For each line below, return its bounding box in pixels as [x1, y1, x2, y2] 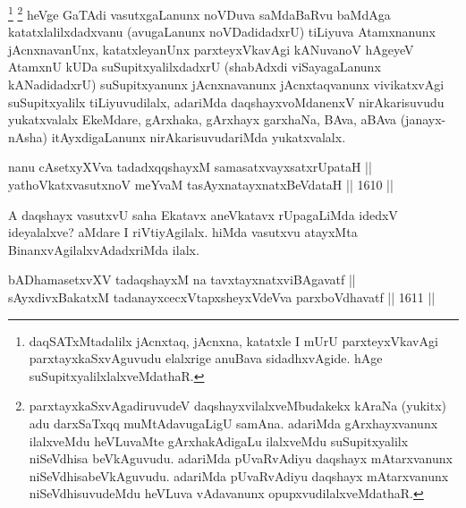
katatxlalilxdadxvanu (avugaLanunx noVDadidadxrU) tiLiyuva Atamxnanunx [8, 22, 436, 41]
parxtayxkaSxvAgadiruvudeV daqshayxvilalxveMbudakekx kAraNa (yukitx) [29, 396, 447, 415]
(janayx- [400, 110, 446, 129]
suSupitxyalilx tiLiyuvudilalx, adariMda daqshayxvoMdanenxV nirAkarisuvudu [8, 92, 445, 111]
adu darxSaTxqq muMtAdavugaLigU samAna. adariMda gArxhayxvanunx [29, 413, 438, 432]
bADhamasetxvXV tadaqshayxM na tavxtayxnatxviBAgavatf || [8, 270, 356, 289]
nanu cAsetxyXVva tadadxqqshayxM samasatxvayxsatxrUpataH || [8, 157, 372, 176]
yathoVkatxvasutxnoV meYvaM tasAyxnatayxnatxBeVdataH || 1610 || [8, 175, 394, 193]
